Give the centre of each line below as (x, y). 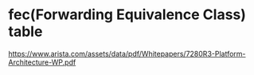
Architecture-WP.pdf (42, 62)
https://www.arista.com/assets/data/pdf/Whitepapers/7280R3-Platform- (127, 53)
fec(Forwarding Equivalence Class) (127, 15)
